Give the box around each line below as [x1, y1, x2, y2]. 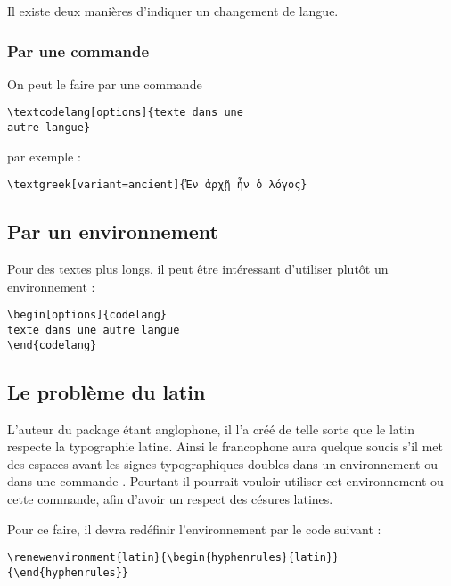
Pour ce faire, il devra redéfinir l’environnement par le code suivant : [7, 519, 381, 538]
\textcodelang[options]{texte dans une [7, 106, 243, 120]
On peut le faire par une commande [7, 74, 202, 93]
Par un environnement [7, 218, 218, 245]
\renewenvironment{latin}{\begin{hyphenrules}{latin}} [7, 551, 340, 565]
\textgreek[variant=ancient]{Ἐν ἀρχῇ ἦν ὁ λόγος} [7, 178, 307, 192]
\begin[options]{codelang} [7, 309, 167, 322]
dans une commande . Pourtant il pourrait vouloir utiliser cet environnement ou [7, 472, 444, 491]
